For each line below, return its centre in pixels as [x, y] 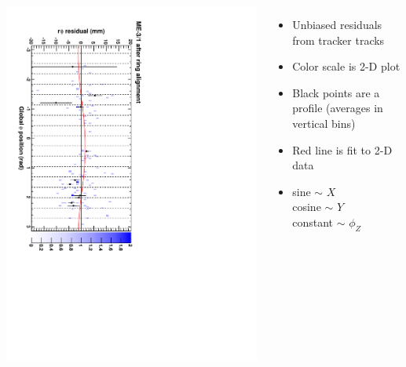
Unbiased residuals [337, 24]
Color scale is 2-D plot [346, 66]
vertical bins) [324, 123]
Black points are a [336, 92]
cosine [307, 207]
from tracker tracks [338, 40]
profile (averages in [338, 108]
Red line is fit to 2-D [342, 149]
